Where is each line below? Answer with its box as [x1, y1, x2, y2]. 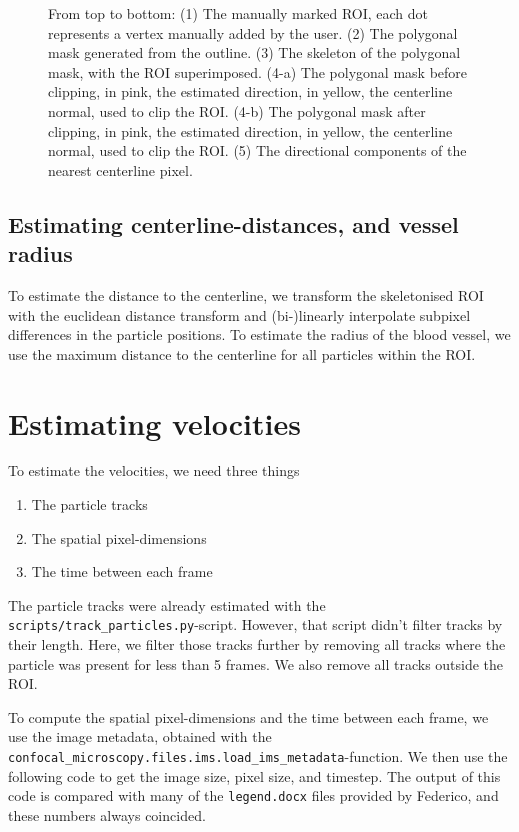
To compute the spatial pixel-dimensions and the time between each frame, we [8, 706, 489, 727]
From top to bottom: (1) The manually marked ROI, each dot [48, 3, 429, 23]
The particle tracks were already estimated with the [8, 594, 326, 615]
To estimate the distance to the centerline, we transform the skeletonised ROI [8, 284, 484, 305]
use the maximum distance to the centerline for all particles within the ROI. [8, 343, 476, 364]
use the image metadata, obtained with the [8, 726, 272, 747]
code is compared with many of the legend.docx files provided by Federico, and [8, 785, 499, 806]
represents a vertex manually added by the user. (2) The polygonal [48, 22, 458, 43]
